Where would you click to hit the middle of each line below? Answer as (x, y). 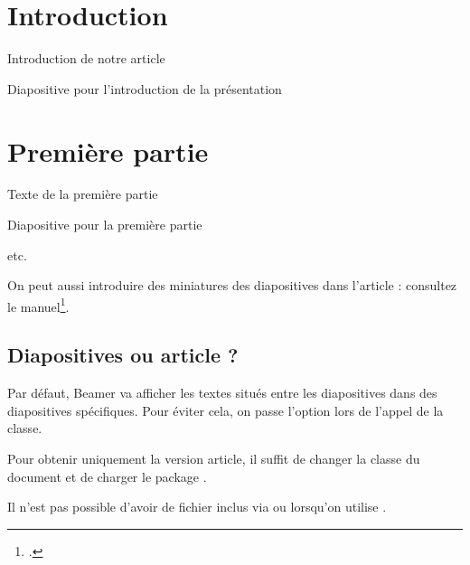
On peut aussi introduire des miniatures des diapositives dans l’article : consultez (232, 285)
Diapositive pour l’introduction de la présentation (145, 88)
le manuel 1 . (38, 305)
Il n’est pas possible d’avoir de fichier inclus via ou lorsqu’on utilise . (197, 507)
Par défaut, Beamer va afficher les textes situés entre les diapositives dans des (222, 393)
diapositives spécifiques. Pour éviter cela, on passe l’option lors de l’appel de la (226, 410)
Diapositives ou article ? (123, 355)
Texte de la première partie (83, 194)
